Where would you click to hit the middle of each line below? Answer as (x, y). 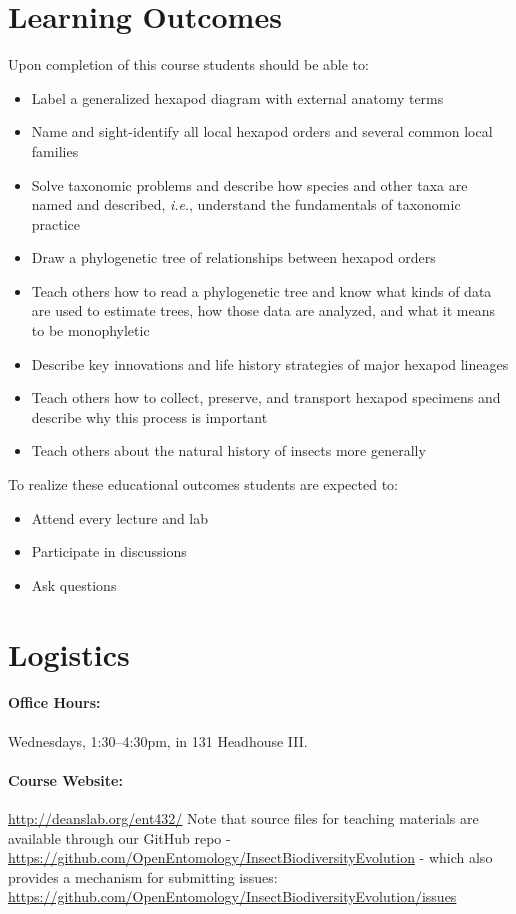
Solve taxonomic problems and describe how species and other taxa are (249, 184)
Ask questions (74, 584)
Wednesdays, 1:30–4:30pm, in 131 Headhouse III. (158, 740)
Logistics (69, 653)
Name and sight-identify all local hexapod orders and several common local (262, 131)
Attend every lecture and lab (120, 517)
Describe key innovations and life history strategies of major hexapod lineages (270, 363)
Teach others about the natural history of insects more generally (228, 450)
